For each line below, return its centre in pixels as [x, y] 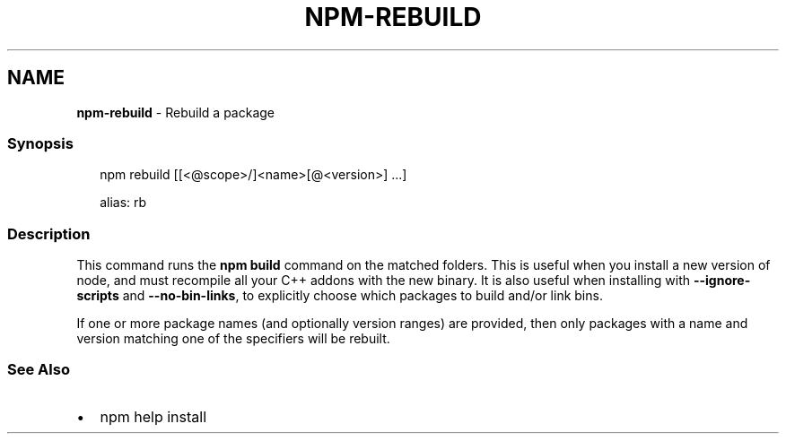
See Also [39, 370]
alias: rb [123, 203]
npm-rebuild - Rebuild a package [176, 112]
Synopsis [40, 143]
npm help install [153, 416]
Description [49, 233]
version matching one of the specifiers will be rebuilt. [233, 339]
